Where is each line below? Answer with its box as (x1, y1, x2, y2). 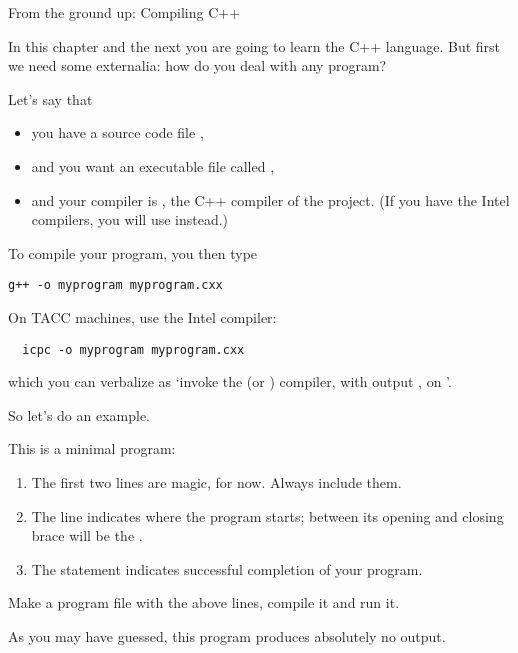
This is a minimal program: (8, 438, 176, 459)
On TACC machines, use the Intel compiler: (8, 307, 277, 327)
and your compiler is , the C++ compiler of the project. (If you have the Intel (31, 189, 510, 210)
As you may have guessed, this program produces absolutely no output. (8, 626, 446, 646)
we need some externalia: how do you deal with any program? (8, 55, 387, 76)
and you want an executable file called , (31, 155, 275, 176)
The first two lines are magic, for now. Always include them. (31, 472, 402, 493)
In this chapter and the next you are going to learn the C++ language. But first (8, 35, 501, 56)
